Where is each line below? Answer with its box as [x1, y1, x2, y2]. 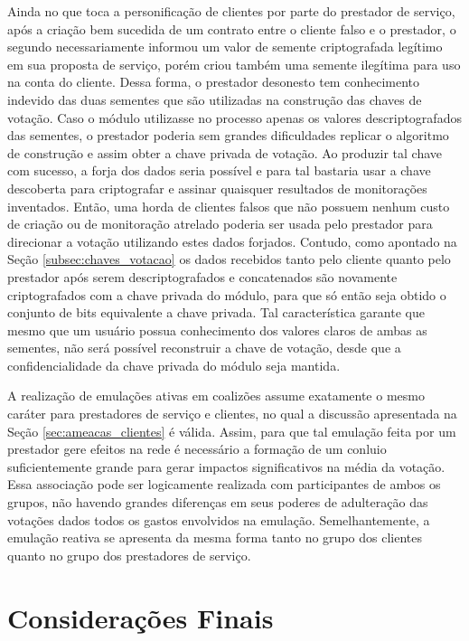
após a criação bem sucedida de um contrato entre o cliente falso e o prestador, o [7, 19, 456, 38]
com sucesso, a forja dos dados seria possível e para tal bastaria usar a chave [7, 161, 431, 180]
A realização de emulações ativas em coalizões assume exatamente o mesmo [7, 386, 425, 405]
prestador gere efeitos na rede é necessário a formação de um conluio [7, 439, 387, 458]
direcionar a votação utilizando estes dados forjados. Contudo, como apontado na [7, 231, 457, 250]
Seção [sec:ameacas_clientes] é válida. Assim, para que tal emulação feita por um [7, 421, 456, 440]
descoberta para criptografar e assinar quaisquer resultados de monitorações [7, 178, 427, 197]
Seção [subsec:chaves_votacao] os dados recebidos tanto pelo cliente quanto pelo [7, 250, 451, 269]
